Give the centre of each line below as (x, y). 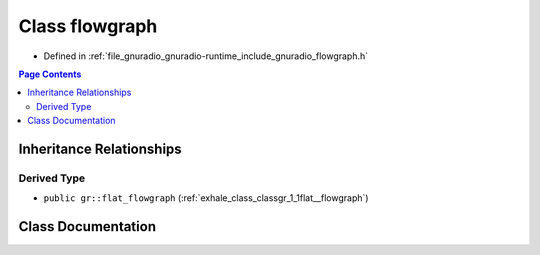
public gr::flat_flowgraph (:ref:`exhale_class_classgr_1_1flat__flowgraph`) (206, 198)
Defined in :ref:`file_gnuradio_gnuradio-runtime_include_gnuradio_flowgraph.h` (206, 56)
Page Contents (50, 74)
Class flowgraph (88, 26)
